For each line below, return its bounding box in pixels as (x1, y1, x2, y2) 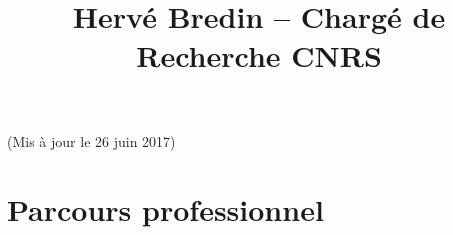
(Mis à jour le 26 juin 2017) (7, 130, 176, 151)
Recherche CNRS (136, 35, 382, 76)
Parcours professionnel (7, 189, 324, 230)
